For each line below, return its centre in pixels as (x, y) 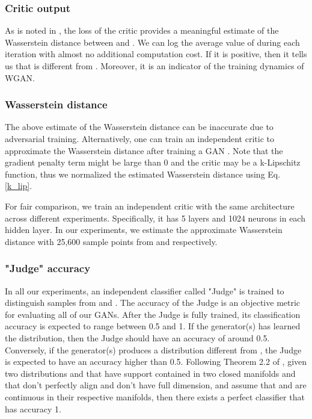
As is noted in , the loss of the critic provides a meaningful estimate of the (142, 30)
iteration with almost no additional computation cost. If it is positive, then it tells (156, 54)
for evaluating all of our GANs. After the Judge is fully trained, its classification (153, 314)
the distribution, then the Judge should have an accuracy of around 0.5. (137, 337)
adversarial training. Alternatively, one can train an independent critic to (139, 138)
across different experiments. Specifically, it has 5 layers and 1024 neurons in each (155, 218)
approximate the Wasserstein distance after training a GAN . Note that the (144, 150)
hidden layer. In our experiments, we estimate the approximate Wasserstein (144, 230)
